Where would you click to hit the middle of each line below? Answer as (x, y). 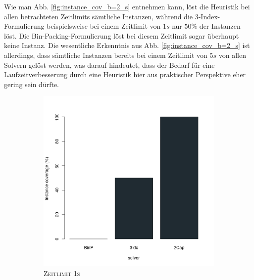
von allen (232, 55)
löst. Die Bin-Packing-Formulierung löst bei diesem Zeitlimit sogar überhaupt (122, 35)
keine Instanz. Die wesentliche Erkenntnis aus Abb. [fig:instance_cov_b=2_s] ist (127, 45)
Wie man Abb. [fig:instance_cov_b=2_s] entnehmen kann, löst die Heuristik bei (127, 6)
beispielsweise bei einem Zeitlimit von (104, 26)
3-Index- (207, 16)
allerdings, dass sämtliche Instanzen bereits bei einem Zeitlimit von (106, 55)
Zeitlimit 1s (62, 273)
